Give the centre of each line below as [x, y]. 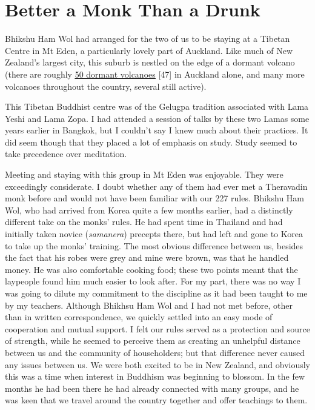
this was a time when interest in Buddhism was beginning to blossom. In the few [155, 376]
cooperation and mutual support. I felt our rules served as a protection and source [157, 328]
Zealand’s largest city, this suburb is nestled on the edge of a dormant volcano [150, 62]
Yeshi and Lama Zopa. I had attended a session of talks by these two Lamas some [157, 118]
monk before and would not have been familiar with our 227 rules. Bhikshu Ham [155, 198]
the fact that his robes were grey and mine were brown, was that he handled [147, 257]
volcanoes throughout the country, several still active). [106, 86]
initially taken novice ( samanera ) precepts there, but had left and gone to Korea [154, 234]
